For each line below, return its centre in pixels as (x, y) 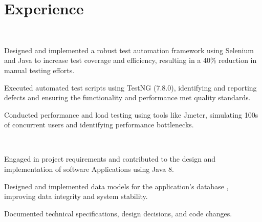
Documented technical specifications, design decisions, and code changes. (118, 213)
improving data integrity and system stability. (76, 196)
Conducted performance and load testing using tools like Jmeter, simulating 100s (131, 114)
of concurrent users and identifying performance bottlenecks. (99, 125)
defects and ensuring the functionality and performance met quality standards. (127, 97)
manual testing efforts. (39, 70)
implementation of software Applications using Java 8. (89, 169)
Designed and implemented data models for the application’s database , (116, 186)
